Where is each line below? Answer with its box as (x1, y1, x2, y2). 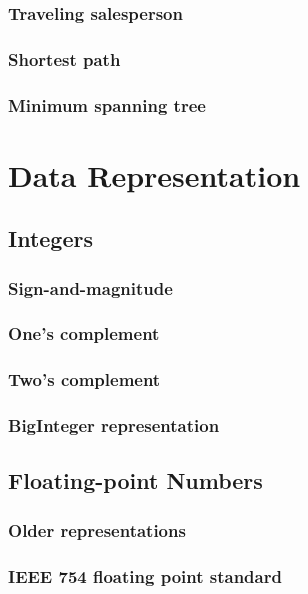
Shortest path (8, 46, 121, 71)
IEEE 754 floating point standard (8, 563, 282, 588)
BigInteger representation (8, 413, 220, 438)
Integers (8, 223, 93, 254)
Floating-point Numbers (8, 465, 263, 496)
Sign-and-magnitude (8, 275, 173, 300)
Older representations (8, 517, 186, 542)
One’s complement (8, 321, 160, 346)
